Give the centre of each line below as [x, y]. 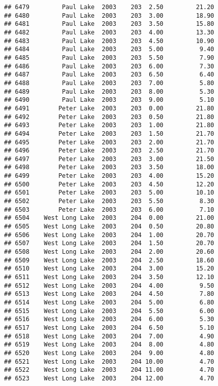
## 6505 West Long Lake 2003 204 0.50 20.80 [109, 227]
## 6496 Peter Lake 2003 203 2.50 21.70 [109, 151]
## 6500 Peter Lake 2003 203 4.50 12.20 [109, 184]
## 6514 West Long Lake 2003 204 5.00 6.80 [109, 302]
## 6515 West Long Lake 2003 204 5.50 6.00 [109, 311]
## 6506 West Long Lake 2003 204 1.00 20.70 [109, 235]
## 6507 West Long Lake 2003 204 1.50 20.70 [109, 243]
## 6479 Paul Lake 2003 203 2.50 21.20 [109, 7]
